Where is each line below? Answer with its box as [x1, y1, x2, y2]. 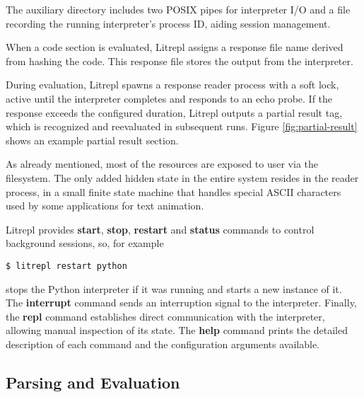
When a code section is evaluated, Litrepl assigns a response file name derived [6, 40, 344, 54]
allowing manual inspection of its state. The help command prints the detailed [6, 323, 348, 338]
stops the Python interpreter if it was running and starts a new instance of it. [6, 281, 342, 296]
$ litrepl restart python [6, 260, 127, 271]
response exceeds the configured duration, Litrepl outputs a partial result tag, [6, 105, 343, 120]
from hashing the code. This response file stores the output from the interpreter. [6, 53, 353, 68]
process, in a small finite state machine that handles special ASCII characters [6, 184, 341, 199]
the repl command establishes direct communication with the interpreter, [6, 309, 325, 323]
